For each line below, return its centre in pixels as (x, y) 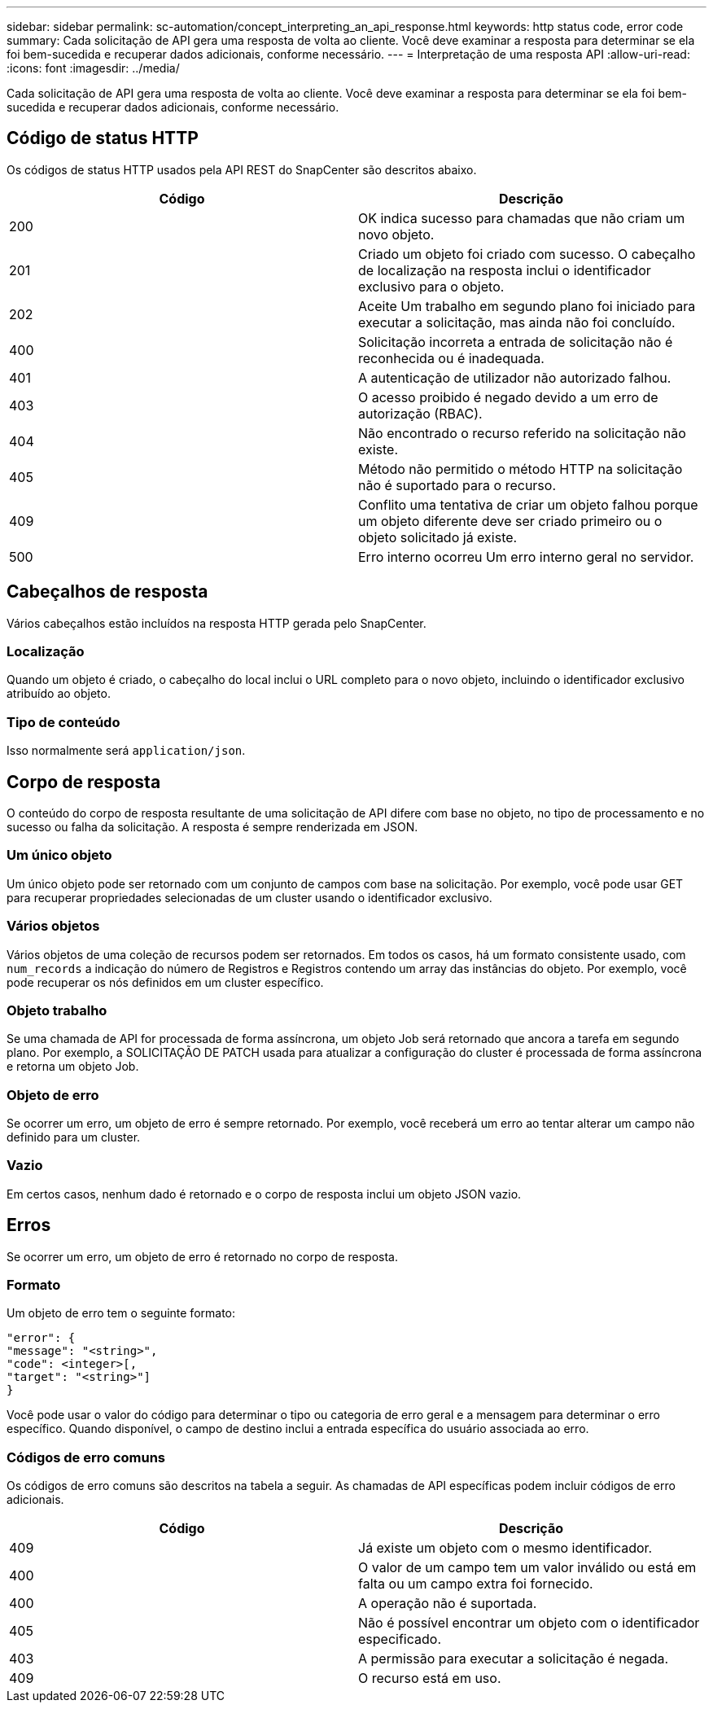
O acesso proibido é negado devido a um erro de (508, 397)
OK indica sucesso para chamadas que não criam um (522, 218)
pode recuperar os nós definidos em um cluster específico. (165, 982)
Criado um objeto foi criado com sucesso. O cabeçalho (527, 254)
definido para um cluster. (74, 1137)
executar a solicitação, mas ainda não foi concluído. (517, 322)
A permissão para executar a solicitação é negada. (514, 1659)
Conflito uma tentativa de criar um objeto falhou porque (528, 504)
